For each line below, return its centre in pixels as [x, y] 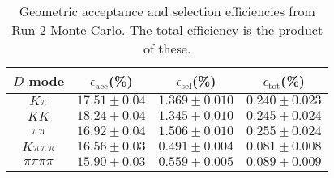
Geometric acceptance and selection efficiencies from [167, 11]
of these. [167, 48]
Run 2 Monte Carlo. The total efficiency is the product [167, 30]
